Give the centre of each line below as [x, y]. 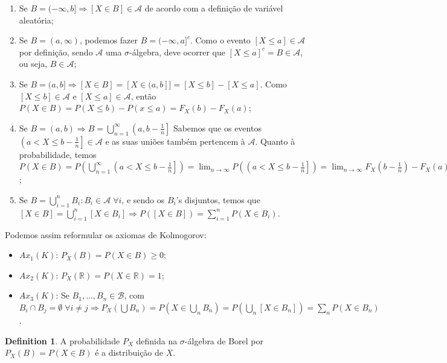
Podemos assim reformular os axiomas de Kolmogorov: [106, 234]
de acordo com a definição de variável [214, 8]
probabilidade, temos [58, 154]
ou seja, [33, 64]
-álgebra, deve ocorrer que [177, 52]
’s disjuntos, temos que [218, 199]
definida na [157, 340]
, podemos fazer [109, 40]
